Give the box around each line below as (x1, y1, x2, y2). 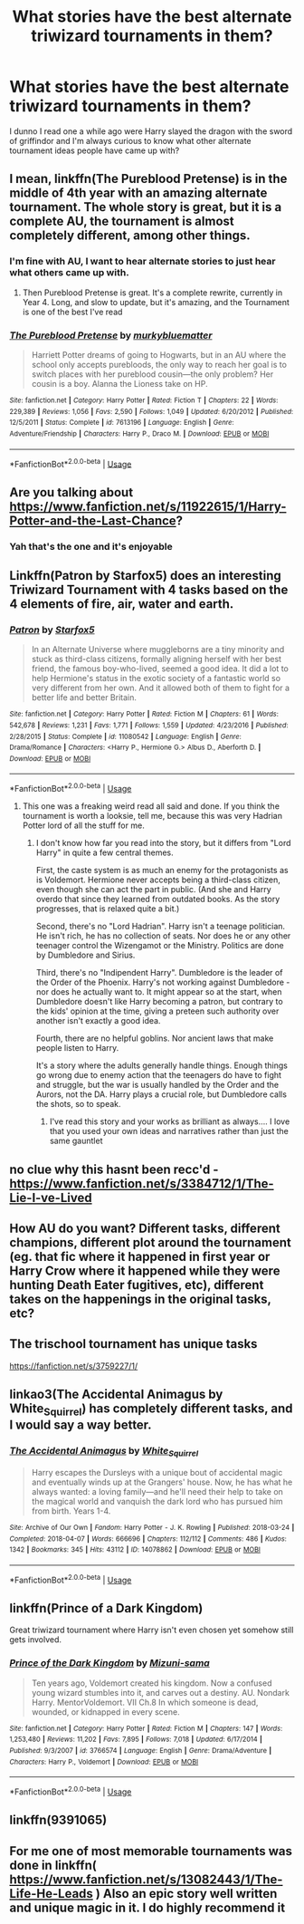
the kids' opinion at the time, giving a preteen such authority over (35, 1005, 280, 1016)
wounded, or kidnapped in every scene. (31, 1706, 180, 1717)
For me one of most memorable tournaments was (9, 1843, 292, 1859)
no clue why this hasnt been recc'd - (9, 1161, 219, 1177)
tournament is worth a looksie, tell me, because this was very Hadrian (22, 811, 283, 822)
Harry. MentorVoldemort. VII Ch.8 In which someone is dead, (31, 1697, 259, 1708)
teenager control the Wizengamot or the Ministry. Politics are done (35, 940, 284, 951)
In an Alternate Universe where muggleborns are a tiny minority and (31, 644, 285, 655)
